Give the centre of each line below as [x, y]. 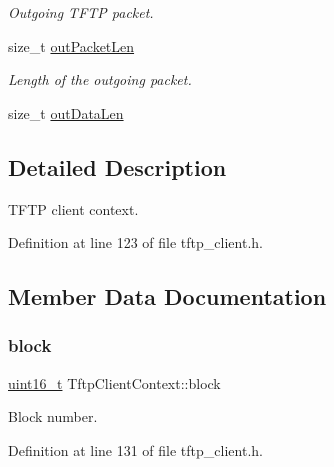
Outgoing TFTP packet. [81, 12]
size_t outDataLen [66, 112]
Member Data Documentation [167, 296]
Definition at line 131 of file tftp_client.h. [135, 449]
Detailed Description [117, 166]
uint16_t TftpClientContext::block [114, 382]
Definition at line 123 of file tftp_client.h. [135, 242]
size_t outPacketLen [71, 45]
